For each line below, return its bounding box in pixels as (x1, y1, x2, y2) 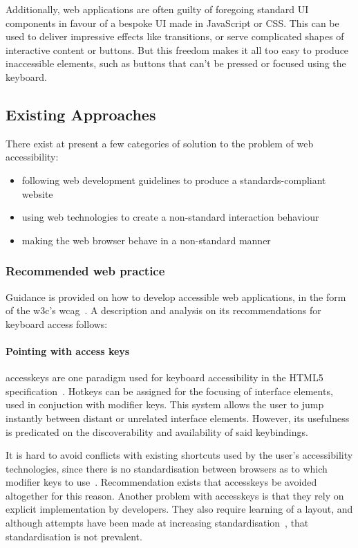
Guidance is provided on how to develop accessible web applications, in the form (6, 289, 346, 304)
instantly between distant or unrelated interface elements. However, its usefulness (6, 410, 350, 425)
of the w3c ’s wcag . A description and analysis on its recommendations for (6, 303, 321, 318)
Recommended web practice (6, 262, 165, 280)
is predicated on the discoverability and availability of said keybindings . (6, 424, 308, 439)
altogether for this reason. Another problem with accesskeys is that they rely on (6, 488, 344, 502)
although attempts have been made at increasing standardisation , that (6, 515, 309, 530)
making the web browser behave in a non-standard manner (21, 232, 271, 247)
